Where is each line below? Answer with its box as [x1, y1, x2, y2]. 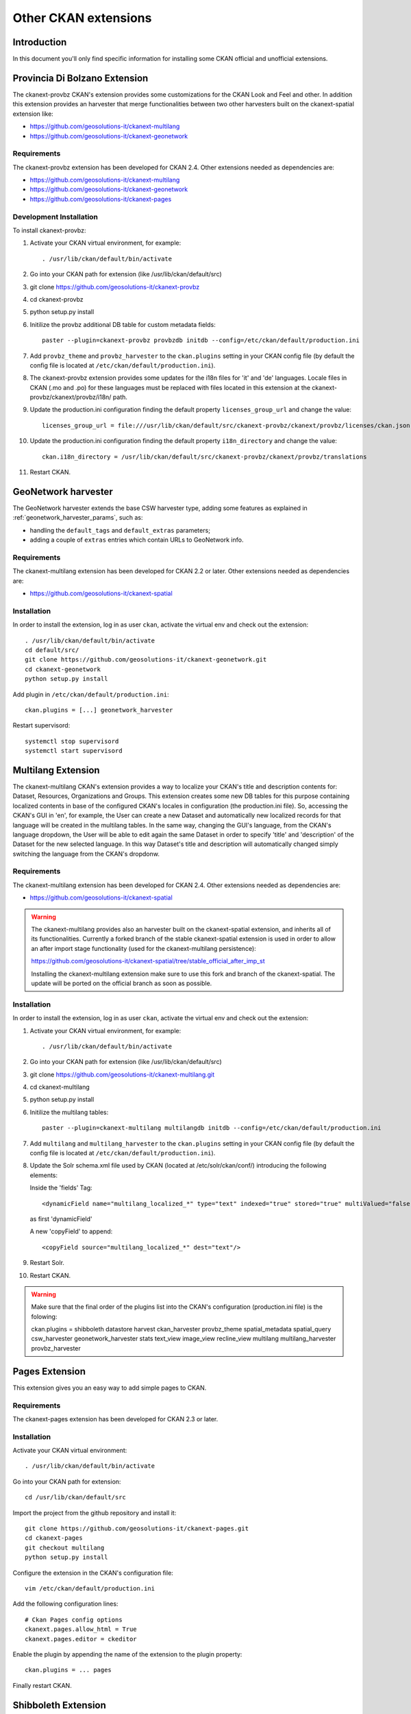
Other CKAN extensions [12, 10, 152, 25]
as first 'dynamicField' [29, 1214, 92, 1223]
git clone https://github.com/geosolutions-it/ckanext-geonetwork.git [25, 655, 267, 664]
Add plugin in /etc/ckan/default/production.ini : [12, 690, 169, 699]
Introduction [12, 36, 67, 48]
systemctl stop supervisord [25, 737, 119, 745]
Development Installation [12, 212, 99, 221]
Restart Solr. [29, 1259, 65, 1267]
